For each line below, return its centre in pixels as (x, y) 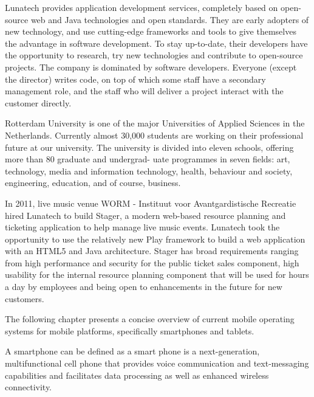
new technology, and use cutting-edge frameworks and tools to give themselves (151, 31)
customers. (25, 298)
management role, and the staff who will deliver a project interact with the (144, 91)
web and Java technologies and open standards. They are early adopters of (170, 19)
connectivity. (29, 387)
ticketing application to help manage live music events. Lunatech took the (142, 227)
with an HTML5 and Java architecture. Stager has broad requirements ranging (152, 251)
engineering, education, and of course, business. (93, 183)
